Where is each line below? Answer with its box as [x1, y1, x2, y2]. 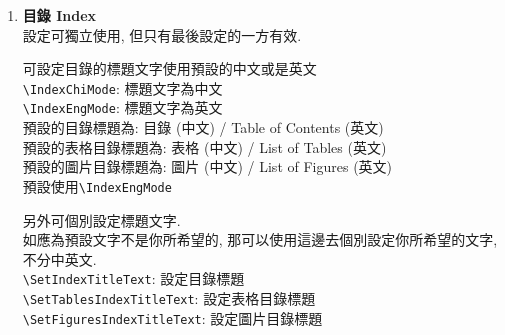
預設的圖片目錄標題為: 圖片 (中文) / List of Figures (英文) [22, 156, 393, 177]
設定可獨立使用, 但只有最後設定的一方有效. [22, 24, 302, 45]
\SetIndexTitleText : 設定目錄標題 [22, 268, 245, 289]
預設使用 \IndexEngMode [22, 175, 172, 196]
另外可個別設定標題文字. [22, 209, 181, 230]
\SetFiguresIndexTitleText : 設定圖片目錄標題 [22, 307, 323, 328]
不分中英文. [22, 248, 97, 269]
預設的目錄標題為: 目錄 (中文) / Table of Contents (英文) [22, 117, 384, 138]
